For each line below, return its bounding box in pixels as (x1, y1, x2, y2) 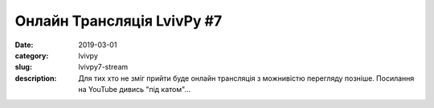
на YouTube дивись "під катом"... (78, 85, 191, 94)
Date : (14, 40, 34, 50)
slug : (14, 62, 32, 72)
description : (14, 73, 57, 83)
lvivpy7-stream (78, 62, 129, 72)
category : (14, 50, 49, 60)
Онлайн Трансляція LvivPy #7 (14, 12, 223, 30)
